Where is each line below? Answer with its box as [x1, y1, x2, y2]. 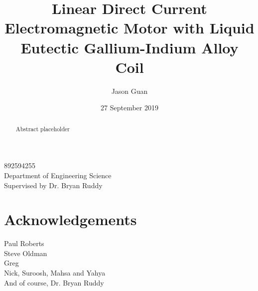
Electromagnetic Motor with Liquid [4, 17, 255, 38]
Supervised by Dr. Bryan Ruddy [4, 180, 103, 190]
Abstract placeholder [15, 124, 70, 133]
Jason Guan [111, 85, 148, 96]
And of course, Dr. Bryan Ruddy [4, 277, 104, 288]
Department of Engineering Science [4, 170, 112, 180]
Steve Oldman [4, 248, 47, 258]
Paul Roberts [4, 238, 44, 249]
